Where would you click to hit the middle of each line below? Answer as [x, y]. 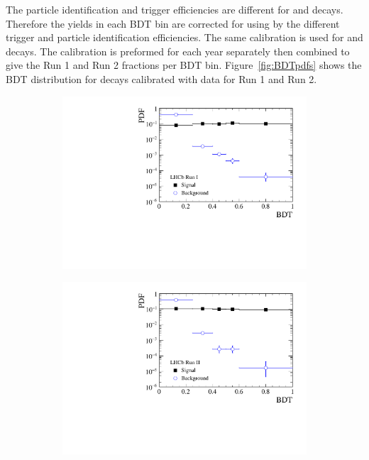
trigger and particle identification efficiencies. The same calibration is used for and [184, 37]
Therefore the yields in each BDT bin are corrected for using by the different [173, 23]
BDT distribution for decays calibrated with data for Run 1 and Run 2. [161, 78]
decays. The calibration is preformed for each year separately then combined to [178, 51]
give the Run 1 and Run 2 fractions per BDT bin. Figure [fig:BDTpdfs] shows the [184, 65]
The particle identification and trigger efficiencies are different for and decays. [175, 9]
